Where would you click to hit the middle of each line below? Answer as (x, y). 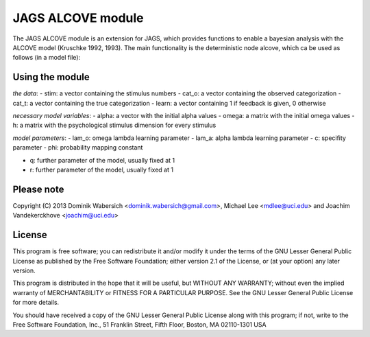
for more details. (36, 303)
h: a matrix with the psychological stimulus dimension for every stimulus (114, 125)
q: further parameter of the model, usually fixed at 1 (102, 160)
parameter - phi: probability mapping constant (78, 148)
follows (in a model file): (47, 58)
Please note (38, 189)
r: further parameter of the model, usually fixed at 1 (102, 170)
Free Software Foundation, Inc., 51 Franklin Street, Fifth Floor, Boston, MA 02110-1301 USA (139, 324)
